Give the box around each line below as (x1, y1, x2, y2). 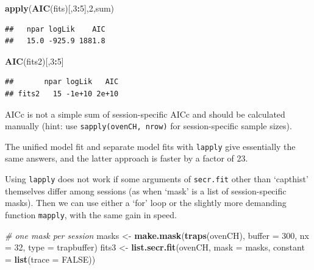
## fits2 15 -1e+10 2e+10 (5, 89, 119, 98)
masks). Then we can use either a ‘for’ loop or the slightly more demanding (5, 196, 287, 209)
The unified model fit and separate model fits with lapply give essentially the (5, 140, 296, 152)
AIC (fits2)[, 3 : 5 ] (5, 54, 64, 67)
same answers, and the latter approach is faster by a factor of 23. (5, 152, 248, 165)
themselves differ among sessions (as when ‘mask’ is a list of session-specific (5, 184, 287, 197)
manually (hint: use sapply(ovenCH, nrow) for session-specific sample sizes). (5, 119, 292, 132)
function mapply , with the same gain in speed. (5, 208, 177, 221)
